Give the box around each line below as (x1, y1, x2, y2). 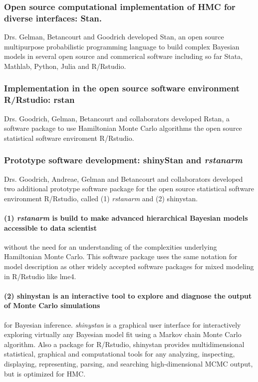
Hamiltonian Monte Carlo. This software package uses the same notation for (4, 251, 238, 262)
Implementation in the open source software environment (4, 82, 240, 94)
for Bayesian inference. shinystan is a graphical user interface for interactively (4, 319, 241, 330)
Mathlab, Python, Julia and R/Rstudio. (4, 60, 126, 71)
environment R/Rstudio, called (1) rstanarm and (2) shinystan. (4, 193, 198, 203)
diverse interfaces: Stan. (4, 11, 102, 24)
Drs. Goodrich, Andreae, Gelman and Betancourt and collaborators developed (4, 173, 243, 184)
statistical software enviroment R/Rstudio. (4, 132, 134, 143)
